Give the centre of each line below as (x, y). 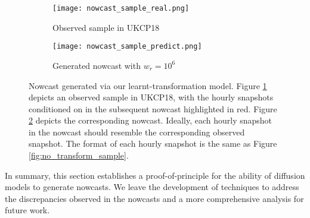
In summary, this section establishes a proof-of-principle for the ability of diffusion (155, 175)
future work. (27, 210)
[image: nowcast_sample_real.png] (121, 8)
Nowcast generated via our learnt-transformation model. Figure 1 (148, 85)
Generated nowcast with (97, 65)
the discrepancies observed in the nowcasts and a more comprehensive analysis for (154, 198)
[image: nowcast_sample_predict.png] (127, 47)
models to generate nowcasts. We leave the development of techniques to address (152, 187)
